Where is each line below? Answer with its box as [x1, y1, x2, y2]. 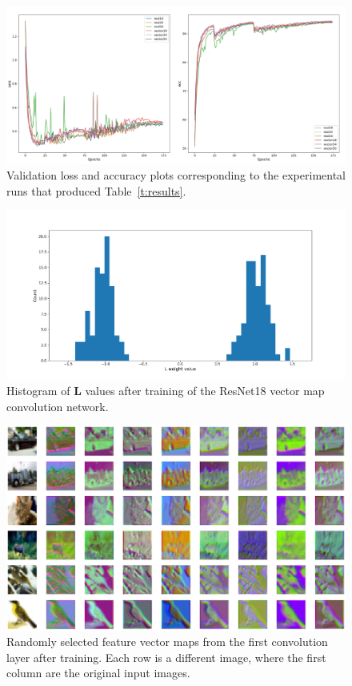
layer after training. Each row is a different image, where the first [6, 648, 326, 665]
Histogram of [6, 382, 70, 398]
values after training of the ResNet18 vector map [85, 382, 325, 398]
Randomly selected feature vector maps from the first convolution [6, 633, 328, 650]
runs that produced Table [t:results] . [6, 182, 186, 199]
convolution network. [6, 397, 109, 414]
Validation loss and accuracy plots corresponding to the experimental [6, 167, 346, 184]
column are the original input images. [6, 664, 190, 681]
